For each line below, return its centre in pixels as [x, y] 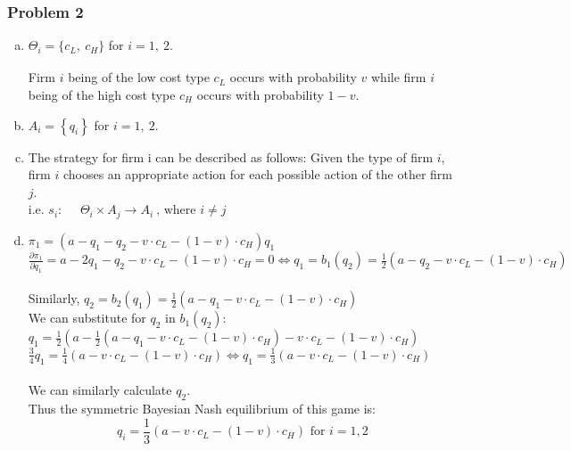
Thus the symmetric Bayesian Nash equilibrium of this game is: [202, 409]
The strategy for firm [86, 156]
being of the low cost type [139, 77]
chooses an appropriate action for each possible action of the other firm [257, 174]
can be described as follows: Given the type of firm [294, 156]
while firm [398, 77]
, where [176, 211]
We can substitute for [87, 318]
